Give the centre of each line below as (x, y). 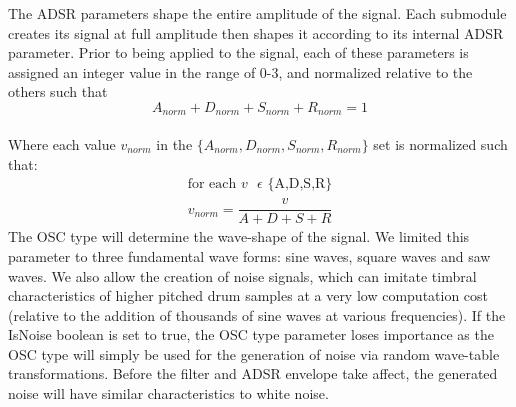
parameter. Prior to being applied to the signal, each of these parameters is (238, 52)
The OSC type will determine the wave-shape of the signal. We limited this (239, 236)
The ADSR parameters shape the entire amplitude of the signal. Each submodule (257, 13)
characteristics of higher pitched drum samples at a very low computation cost (248, 295)
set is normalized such (440, 144)
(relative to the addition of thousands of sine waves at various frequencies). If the (257, 314)
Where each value (62, 144)
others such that (58, 91)
